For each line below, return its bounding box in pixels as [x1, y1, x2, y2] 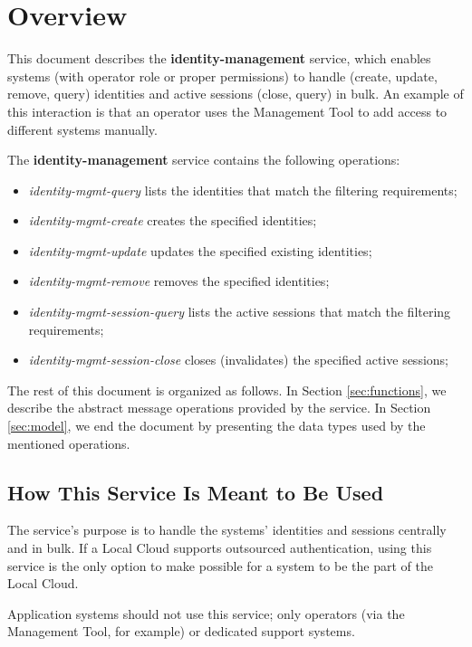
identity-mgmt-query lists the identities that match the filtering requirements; [28, 180, 458, 199]
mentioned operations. [7, 433, 130, 452]
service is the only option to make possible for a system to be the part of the [7, 556, 433, 575]
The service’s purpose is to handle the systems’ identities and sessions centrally [7, 520, 447, 539]
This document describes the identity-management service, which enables [7, 49, 431, 68]
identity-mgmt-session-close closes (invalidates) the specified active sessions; [28, 350, 448, 369]
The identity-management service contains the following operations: [7, 150, 400, 169]
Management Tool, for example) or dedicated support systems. [7, 622, 355, 641]
